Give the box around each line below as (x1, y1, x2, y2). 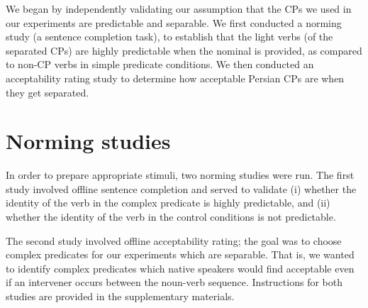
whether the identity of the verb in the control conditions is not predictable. (6, 209, 336, 224)
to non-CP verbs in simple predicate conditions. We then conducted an (6, 57, 314, 72)
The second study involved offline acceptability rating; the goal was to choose (6, 233, 342, 248)
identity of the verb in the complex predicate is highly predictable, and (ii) (6, 195, 330, 210)
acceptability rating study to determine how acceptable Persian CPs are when (6, 70, 345, 85)
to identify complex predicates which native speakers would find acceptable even (6, 260, 355, 275)
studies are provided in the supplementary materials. (6, 289, 235, 304)
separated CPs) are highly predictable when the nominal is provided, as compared (6, 43, 362, 57)
